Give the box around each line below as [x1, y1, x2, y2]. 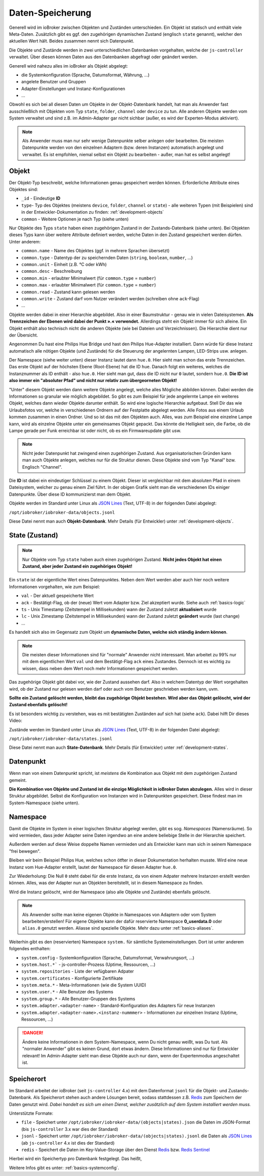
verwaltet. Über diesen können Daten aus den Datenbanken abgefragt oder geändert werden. [9, 54, 198, 60]
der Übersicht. [9, 332, 39, 338]
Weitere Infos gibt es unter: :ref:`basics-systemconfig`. [9, 1165, 119, 1171]
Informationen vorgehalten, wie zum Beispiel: [9, 583, 100, 590]
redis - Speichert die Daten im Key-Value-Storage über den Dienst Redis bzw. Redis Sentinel [21, 1147, 210, 1153]
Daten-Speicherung [9, 7, 91, 18]
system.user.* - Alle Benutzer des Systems [21, 989, 113, 995]
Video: [9, 718, 22, 723]
